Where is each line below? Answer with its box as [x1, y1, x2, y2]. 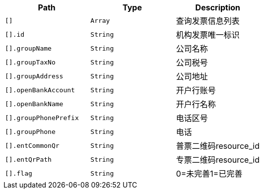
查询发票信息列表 [176, 16, 240, 26]
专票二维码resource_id [176, 155, 260, 165]
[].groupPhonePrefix [5, 114, 79, 122]
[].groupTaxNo [5, 58, 56, 66]
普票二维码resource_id [176, 141, 260, 151]
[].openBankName [5, 100, 64, 108]
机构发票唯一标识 [176, 30, 240, 40]
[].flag [5, 169, 32, 177]
